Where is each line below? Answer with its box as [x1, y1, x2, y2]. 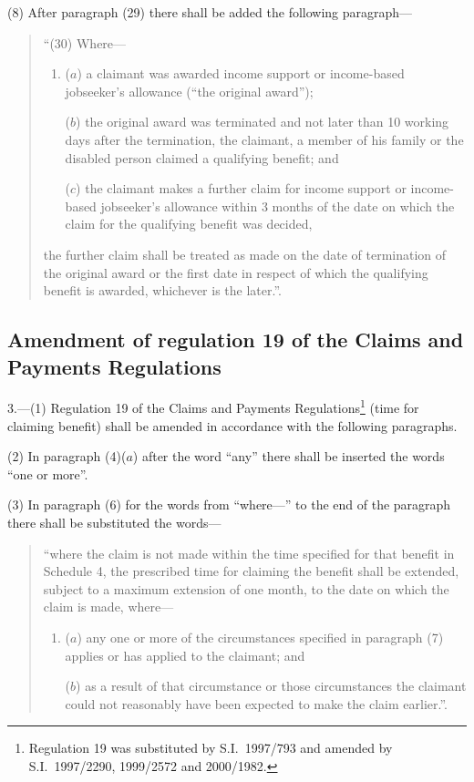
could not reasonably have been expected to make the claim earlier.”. [65, 694, 448, 713]
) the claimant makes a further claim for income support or [76, 179, 407, 198]
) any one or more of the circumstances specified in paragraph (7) [77, 627, 444, 646]
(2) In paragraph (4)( [7, 447, 127, 466]
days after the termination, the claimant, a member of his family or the [65, 129, 464, 149]
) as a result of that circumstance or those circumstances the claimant [76, 676, 467, 695]
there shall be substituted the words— [7, 512, 222, 531]
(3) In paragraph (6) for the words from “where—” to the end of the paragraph [7, 495, 451, 514]
